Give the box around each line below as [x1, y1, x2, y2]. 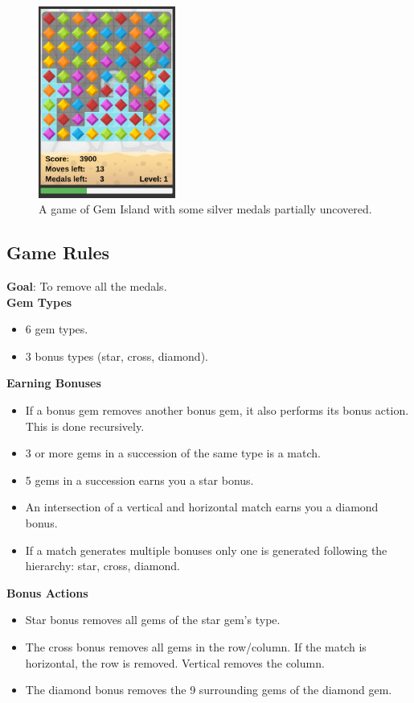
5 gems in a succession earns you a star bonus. [25, 471, 254, 488]
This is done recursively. [25, 417, 145, 434]
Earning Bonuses [6, 374, 101, 391]
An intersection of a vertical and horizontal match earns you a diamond [25, 498, 379, 515]
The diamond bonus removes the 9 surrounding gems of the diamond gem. [25, 681, 392, 698]
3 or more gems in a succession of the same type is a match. [25, 445, 321, 461]
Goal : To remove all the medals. [6, 278, 167, 295]
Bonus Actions [6, 584, 88, 601]
